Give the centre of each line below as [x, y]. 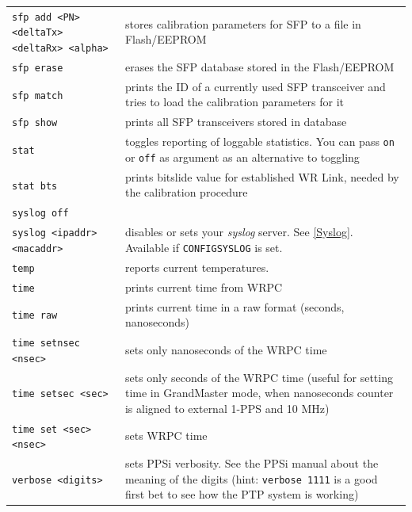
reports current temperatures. [197, 267]
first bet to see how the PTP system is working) [242, 494]
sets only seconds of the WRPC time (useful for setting [259, 377]
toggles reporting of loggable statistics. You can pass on [259, 141]
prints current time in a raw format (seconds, [235, 306]
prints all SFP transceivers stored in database [236, 122]
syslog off [40, 214]
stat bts [35, 186]
